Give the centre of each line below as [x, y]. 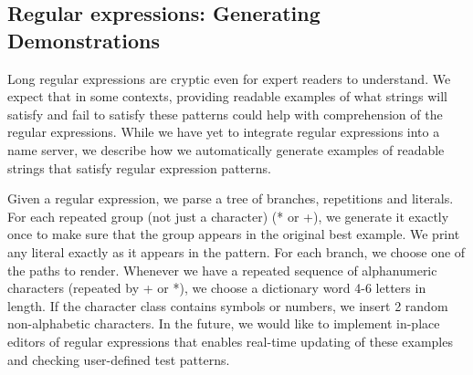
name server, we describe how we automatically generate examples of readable [226, 149]
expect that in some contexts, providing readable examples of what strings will [227, 96]
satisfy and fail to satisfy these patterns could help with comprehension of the [225, 114]
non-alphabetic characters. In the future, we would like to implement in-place [224, 323]
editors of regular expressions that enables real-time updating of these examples [230, 341]
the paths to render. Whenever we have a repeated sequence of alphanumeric [222, 270]
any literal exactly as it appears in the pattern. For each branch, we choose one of [236, 251]
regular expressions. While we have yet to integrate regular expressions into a [224, 132]
